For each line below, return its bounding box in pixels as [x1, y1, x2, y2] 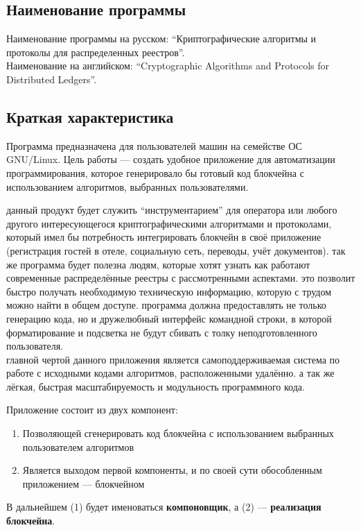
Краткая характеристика [6, 105, 174, 127]
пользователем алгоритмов [22, 439, 134, 454]
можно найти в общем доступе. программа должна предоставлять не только [6, 298, 326, 312]
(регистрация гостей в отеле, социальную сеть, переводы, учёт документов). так [6, 243, 346, 257]
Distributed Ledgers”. [6, 71, 97, 86]
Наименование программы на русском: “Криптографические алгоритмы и [6, 31, 317, 46]
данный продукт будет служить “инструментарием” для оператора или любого [6, 203, 337, 217]
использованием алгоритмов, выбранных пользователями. [6, 179, 249, 194]
